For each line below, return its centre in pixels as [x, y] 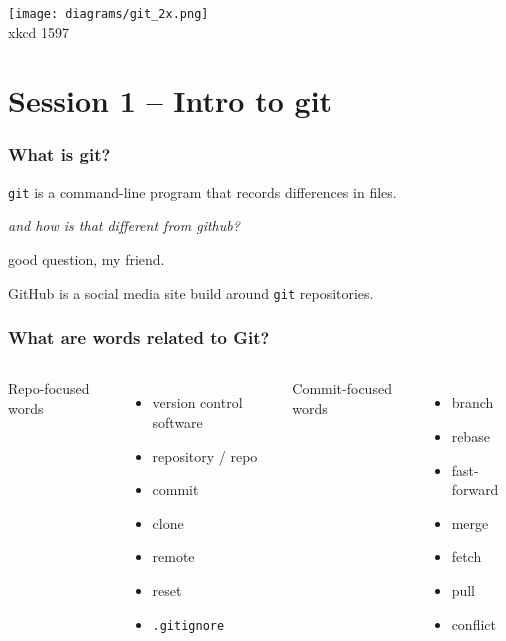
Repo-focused [49, 388]
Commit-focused [342, 388]
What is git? [59, 154]
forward [475, 489]
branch [472, 402]
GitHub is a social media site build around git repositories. [191, 292]
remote [173, 556]
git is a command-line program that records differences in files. [202, 191]
